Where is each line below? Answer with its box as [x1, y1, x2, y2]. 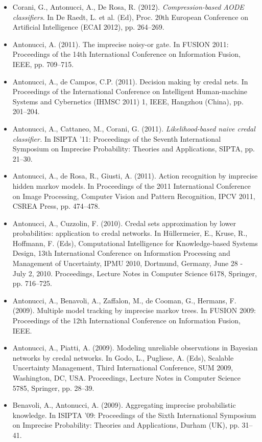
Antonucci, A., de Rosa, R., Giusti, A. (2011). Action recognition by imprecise [12, 170, 258, 181]
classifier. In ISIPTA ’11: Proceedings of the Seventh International [12, 133, 221, 144]
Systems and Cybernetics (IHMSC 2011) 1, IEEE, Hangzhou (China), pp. [12, 96, 244, 106]
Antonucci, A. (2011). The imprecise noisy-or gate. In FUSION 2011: [12, 38, 229, 49]
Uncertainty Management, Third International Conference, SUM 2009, [12, 362, 233, 373]
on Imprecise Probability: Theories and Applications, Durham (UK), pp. [12, 419, 240, 430]
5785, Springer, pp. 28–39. [12, 382, 94, 393]
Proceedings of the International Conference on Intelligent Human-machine [12, 86, 248, 97]
